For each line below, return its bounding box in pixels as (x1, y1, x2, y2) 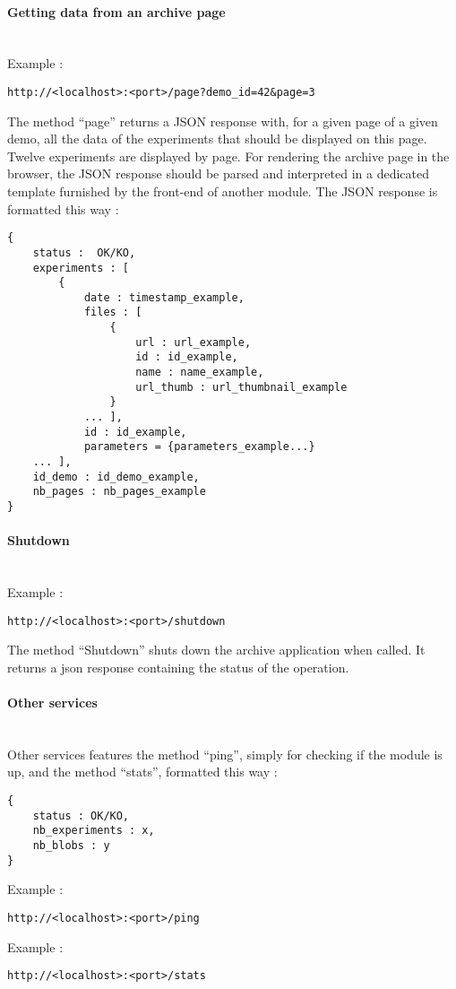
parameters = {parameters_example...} (83, 440, 315, 454)
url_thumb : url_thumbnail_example (135, 380, 348, 394)
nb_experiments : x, (32, 824, 155, 837)
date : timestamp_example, (83, 291, 245, 304)
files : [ (83, 306, 142, 319)
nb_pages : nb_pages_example (32, 485, 206, 499)
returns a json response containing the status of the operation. (7, 657, 349, 676)
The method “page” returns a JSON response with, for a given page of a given (7, 111, 438, 130)
